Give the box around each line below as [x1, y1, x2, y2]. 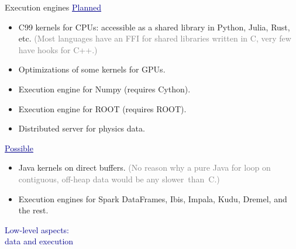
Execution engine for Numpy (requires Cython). [18, 82, 191, 95]
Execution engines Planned [5, 1, 102, 13]
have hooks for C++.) [18, 43, 98, 56]
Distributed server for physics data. [18, 122, 145, 134]
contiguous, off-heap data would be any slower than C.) [18, 172, 220, 185]
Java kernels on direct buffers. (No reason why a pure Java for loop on [18, 161, 271, 174]
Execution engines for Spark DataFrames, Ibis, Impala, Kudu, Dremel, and [18, 192, 287, 205]
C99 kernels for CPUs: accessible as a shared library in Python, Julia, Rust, [18, 20, 290, 33]
